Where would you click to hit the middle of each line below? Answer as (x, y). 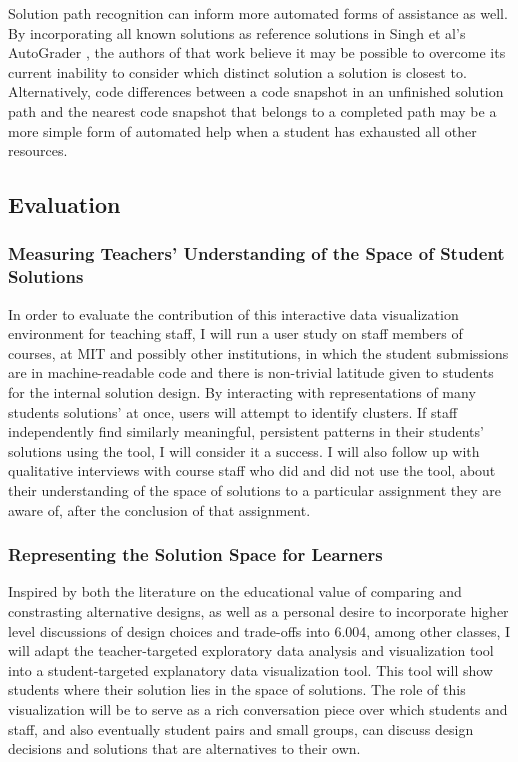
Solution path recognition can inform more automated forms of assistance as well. (258, 13)
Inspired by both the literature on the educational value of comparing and (235, 591)
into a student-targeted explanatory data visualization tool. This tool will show (250, 669)
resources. (38, 150)
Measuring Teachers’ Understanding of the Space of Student (256, 253)
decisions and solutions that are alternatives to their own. (184, 748)
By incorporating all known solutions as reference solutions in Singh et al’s (237, 32)
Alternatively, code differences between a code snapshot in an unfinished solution (256, 91)
